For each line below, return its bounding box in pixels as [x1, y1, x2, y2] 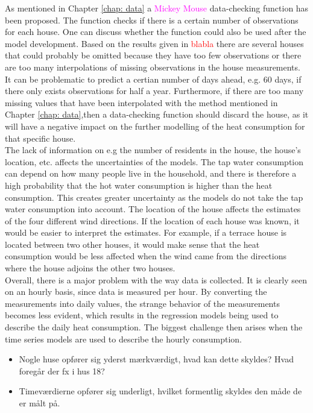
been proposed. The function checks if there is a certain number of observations [5, 13, 299, 26]
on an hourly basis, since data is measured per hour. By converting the [5, 285, 267, 298]
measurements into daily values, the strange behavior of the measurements [5, 297, 280, 309]
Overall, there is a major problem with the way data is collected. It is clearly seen [5, 273, 307, 286]
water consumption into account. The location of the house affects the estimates [5, 203, 301, 215]
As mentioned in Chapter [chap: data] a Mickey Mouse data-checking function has [5, 2, 309, 14]
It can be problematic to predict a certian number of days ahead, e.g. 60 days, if [5, 72, 302, 85]
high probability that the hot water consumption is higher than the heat [5, 178, 273, 191]
